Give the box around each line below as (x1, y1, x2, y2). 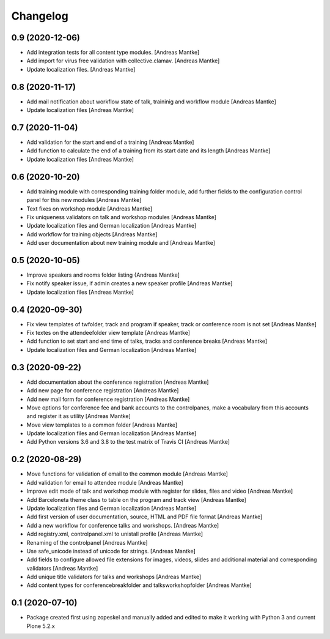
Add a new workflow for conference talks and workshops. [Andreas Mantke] (26, 521, 219, 529)
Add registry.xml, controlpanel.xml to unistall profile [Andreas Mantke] (26, 530, 204, 538)
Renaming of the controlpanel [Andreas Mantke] (26, 539, 148, 546)
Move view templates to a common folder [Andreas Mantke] (26, 421, 178, 428)
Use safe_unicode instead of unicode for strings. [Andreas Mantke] (26, 547, 196, 555)
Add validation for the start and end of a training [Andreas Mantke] (26, 138, 194, 146)
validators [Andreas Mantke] (26, 564, 98, 572)
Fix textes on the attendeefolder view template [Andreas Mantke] (26, 329, 191, 337)
